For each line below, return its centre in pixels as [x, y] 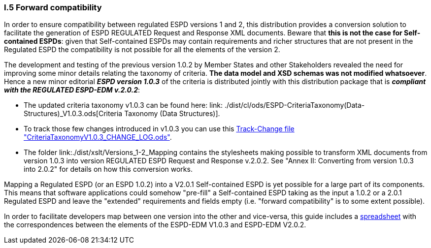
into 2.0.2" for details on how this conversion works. [108, 169]
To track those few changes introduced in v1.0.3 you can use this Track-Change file [159, 129]
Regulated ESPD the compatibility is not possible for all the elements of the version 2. [142, 50]
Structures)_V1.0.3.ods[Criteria [73, 114]
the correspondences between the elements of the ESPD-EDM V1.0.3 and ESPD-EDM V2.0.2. [155, 225]
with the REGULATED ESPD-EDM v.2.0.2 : [72, 90]
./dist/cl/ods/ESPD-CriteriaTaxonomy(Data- [295, 105]
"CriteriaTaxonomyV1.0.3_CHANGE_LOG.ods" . [98, 137]
